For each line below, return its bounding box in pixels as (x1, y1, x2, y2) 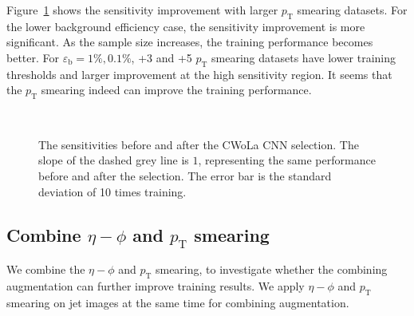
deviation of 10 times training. (38, 183, 187, 199)
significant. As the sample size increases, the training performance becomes (6, 34, 373, 50)
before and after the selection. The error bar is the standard (38, 167, 332, 184)
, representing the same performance (198, 152, 376, 168)
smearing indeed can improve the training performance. (41, 81, 312, 98)
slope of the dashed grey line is (38, 152, 189, 168)
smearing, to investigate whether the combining (155, 261, 388, 278)
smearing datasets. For (297, 2, 408, 18)
